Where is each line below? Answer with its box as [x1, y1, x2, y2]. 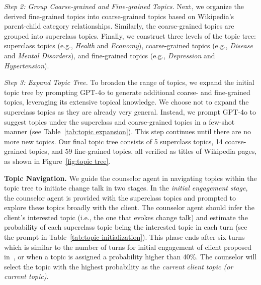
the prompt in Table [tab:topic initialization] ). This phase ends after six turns [4, 232, 245, 242]
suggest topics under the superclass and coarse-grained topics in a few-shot [4, 116, 235, 127]
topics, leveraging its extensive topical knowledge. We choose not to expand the [4, 97, 249, 107]
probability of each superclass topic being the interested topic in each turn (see [4, 222, 247, 232]
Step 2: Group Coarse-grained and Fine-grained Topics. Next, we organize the [4, 1, 244, 11]
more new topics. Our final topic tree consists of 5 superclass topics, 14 [4, 136, 223, 146]
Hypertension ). [4, 60, 49, 70]
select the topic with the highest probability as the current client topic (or [4, 261, 233, 271]
